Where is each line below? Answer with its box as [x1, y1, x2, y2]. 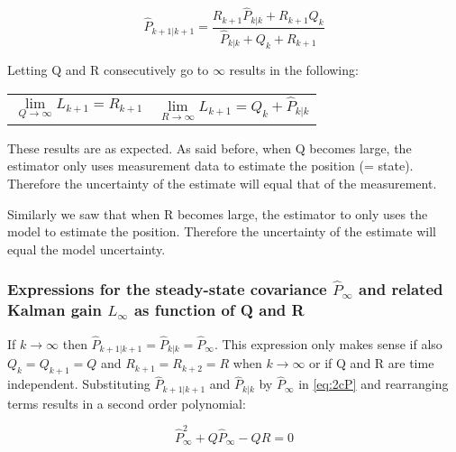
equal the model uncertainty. [7, 239, 166, 258]
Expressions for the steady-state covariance [7, 278, 327, 300]
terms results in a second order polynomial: [7, 393, 246, 412]
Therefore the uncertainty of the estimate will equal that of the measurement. [7, 174, 437, 193]
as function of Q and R [133, 299, 305, 321]
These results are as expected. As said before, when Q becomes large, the [7, 138, 412, 157]
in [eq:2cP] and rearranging [298, 374, 449, 393]
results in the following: [229, 60, 359, 79]
